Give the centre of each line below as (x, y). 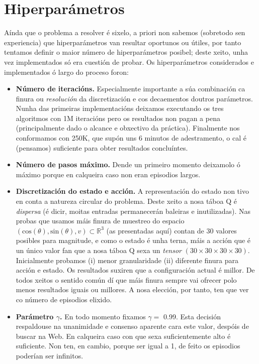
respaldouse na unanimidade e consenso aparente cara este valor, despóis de (132, 326)
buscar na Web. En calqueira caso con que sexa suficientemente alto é (123, 336)
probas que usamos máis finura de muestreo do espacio (100, 221)
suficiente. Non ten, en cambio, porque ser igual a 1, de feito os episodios (128, 346)
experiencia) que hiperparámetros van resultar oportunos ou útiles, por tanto (123, 42)
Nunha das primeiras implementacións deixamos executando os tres (120, 108)
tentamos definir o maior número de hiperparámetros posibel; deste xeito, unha (126, 52)
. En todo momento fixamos (103, 316)
